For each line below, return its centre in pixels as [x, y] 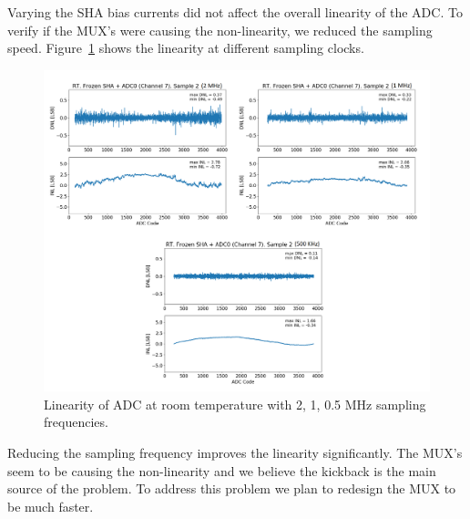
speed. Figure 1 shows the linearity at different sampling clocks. [186, 48]
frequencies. [76, 422]
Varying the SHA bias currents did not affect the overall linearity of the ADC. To [235, 12]
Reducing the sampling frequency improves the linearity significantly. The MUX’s [235, 452]
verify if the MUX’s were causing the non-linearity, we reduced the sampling [220, 30]
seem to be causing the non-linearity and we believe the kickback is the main [222, 470]
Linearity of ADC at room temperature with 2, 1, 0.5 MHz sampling [235, 404]
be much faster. [51, 506]
